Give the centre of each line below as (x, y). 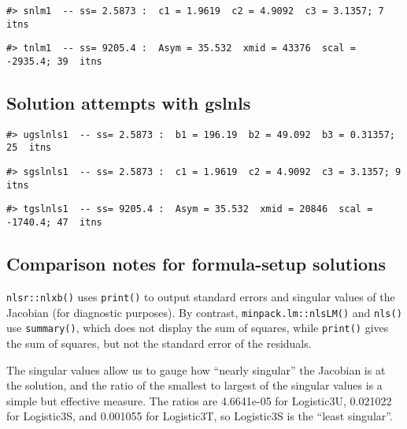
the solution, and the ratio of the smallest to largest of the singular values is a (194, 385)
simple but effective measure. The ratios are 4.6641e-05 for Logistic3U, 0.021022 (199, 400)
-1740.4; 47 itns (54, 223)
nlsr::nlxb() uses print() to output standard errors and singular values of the (201, 296)
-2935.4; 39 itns (54, 61)
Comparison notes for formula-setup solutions (196, 264)
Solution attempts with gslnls (129, 103)
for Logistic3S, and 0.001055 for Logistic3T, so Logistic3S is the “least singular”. (200, 416)
